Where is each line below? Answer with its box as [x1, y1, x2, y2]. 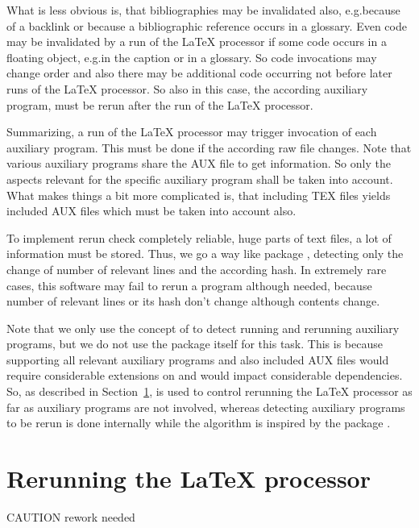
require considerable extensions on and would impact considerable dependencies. [6, 367, 403, 384]
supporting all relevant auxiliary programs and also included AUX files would [6, 351, 389, 368]
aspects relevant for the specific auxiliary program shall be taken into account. [6, 170, 393, 187]
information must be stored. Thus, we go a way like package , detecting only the [6, 245, 404, 262]
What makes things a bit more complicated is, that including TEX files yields [6, 186, 391, 203]
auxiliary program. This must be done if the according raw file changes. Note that [6, 139, 412, 156]
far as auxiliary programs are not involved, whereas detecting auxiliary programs [6, 398, 405, 415]
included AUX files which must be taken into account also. [6, 202, 297, 219]
